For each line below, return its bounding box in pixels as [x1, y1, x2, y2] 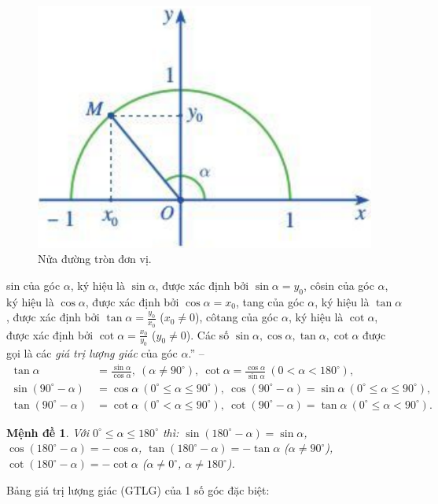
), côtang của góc [195, 309, 278, 325]
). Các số [186, 326, 230, 343]
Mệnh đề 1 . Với [6, 424, 89, 440]
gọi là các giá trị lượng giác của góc [6, 345, 178, 361]
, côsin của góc [304, 276, 374, 293]
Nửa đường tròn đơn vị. [38, 250, 152, 267]
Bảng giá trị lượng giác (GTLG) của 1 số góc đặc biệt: [6, 481, 270, 498]
